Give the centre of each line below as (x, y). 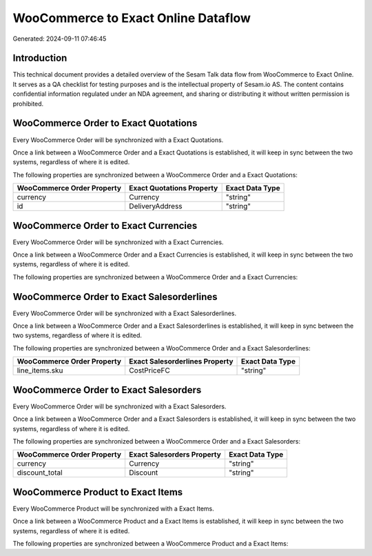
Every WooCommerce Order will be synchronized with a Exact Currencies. (118, 242)
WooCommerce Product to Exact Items (98, 492)
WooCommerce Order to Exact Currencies (105, 225)
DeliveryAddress (155, 206)
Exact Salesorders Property (175, 455)
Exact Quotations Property (173, 188)
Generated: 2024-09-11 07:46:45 (60, 39)
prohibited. (28, 103)
